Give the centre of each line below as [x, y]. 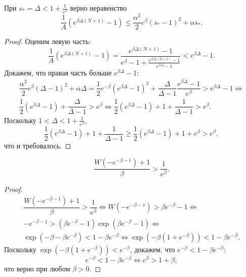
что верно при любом [37, 269]
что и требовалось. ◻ [38, 145]
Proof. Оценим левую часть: [48, 41]
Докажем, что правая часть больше [58, 72]
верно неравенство [98, 8]
